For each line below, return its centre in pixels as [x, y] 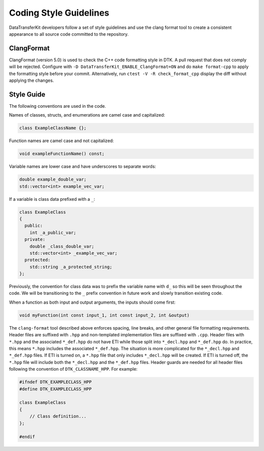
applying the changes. [32, 80]
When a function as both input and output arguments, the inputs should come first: [92, 302]
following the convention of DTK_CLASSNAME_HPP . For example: [73, 369]
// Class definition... [58, 416]
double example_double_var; [53, 179]
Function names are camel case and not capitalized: [62, 141]
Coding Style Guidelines [59, 13]
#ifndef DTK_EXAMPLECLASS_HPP [55, 382]
